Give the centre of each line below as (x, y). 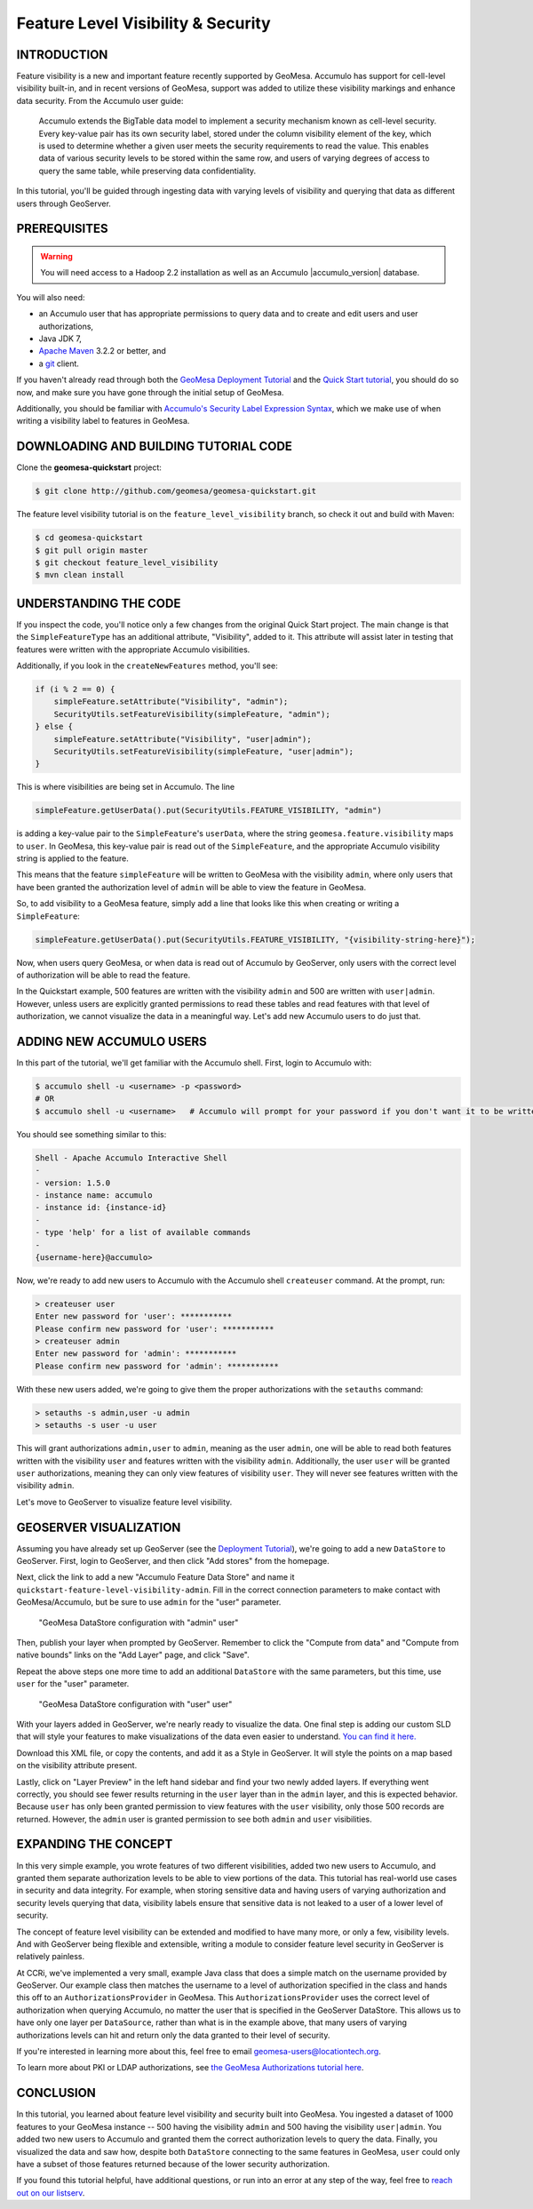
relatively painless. (51, 1957)
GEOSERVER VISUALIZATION (99, 1527)
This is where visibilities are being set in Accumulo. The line (126, 787)
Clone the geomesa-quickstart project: (89, 467)
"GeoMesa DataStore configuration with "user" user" (135, 1704)
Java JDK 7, (60, 339)
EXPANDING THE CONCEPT (95, 1844)
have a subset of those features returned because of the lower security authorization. (173, 2164)
